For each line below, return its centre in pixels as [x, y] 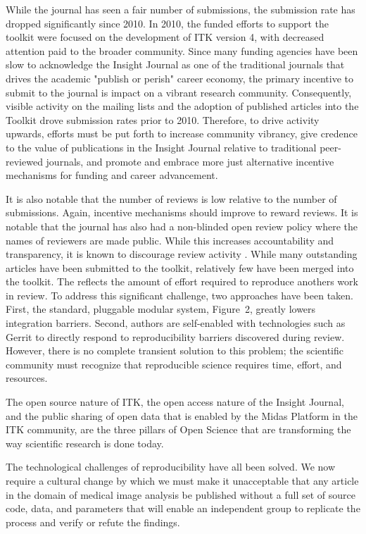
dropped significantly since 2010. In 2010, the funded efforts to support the [167, 23]
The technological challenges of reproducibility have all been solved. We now [171, 467]
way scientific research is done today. [85, 443]
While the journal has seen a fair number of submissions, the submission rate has [181, 9]
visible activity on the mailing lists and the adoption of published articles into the [182, 106]
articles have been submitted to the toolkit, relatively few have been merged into [180, 267]
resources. [27, 378]
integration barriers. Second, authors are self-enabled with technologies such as [176, 323]
